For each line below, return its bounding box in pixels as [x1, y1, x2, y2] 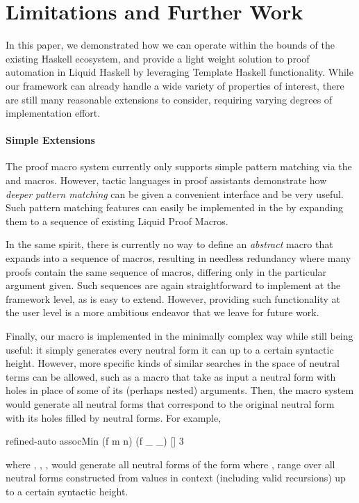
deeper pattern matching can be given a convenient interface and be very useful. [6, 186, 344, 201]
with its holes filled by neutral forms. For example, [6, 410, 222, 424]
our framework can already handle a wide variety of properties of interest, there [6, 78, 344, 92]
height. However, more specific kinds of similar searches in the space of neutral [6, 356, 340, 370]
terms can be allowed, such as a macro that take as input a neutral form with [6, 369, 336, 384]
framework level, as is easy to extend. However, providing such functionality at [6, 291, 340, 306]
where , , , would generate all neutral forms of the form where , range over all [6, 456, 335, 471]
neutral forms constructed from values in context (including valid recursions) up [6, 470, 346, 485]
